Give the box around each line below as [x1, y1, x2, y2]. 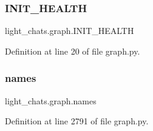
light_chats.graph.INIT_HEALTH [5, 24, 134, 37]
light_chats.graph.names [5, 94, 97, 107]
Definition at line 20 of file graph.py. [5, 44, 140, 57]
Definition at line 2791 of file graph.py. [5, 115, 149, 127]
